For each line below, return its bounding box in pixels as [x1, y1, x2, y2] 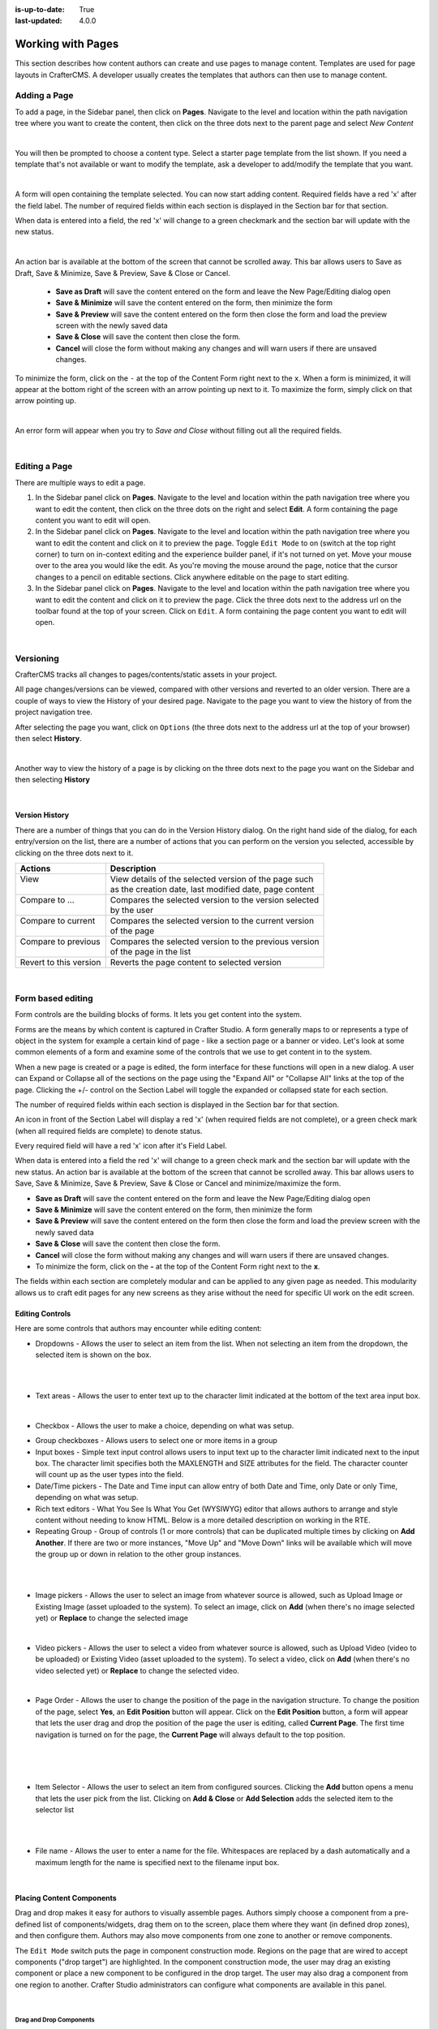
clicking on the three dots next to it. [15, 848, 134, 858]
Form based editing [15, 993, 93, 1004]
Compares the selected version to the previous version [109, 936, 320, 947]
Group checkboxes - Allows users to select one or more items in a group [35, 1436, 277, 1445]
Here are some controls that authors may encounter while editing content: [15, 1324, 263, 1333]
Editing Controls [15, 1308, 71, 1318]
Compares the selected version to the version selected [109, 894, 320, 906]
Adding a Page [15, 90, 74, 101]
